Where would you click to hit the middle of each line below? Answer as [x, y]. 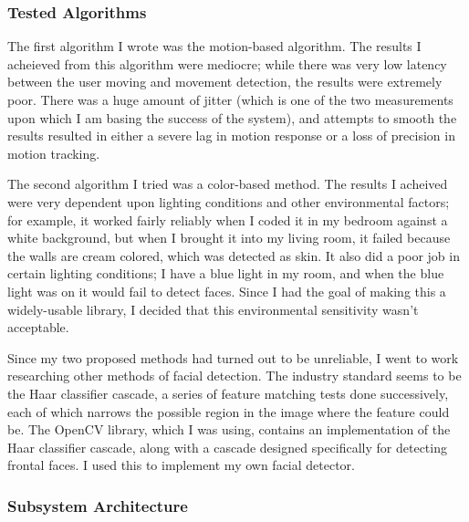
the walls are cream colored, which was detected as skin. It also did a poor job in [234, 255]
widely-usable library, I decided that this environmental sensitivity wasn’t [213, 309]
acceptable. [38, 327]
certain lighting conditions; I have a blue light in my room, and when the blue [226, 273]
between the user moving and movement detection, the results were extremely [225, 82]
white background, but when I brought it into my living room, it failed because [229, 238]
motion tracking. [54, 153]
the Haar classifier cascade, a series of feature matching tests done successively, [228, 393]
